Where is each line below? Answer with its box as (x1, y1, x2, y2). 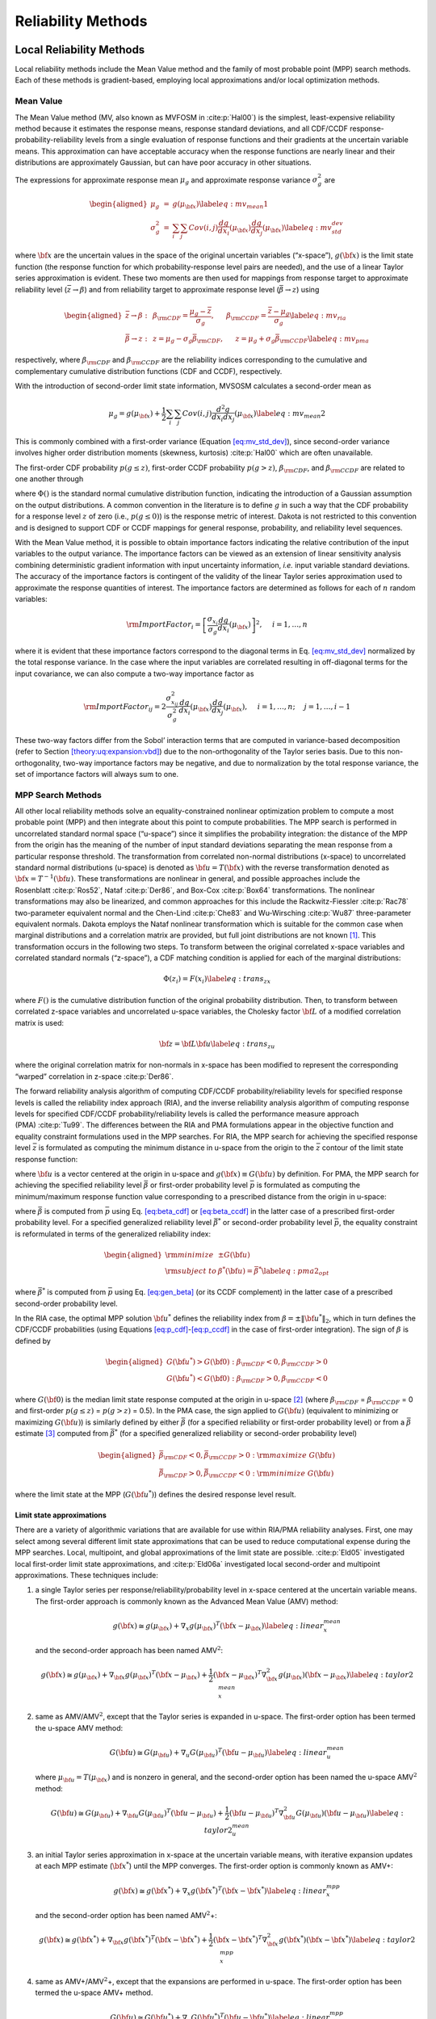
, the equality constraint (338, 1218, 418, 1228)
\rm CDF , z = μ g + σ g (196, 334, 276, 345)
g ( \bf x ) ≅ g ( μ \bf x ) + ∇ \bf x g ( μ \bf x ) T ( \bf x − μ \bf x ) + (40, 1669, 208, 1681)
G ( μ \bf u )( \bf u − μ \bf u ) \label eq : (296, 1808, 404, 1820)
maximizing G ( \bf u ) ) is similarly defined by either (15, 1417, 179, 1427)
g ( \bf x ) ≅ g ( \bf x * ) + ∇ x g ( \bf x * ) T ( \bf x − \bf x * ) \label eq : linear (113, 1884, 327, 1897)
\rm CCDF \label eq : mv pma (279, 334, 369, 345)
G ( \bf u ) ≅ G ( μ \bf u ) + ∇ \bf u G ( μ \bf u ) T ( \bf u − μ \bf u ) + (50, 1807, 224, 1820)
